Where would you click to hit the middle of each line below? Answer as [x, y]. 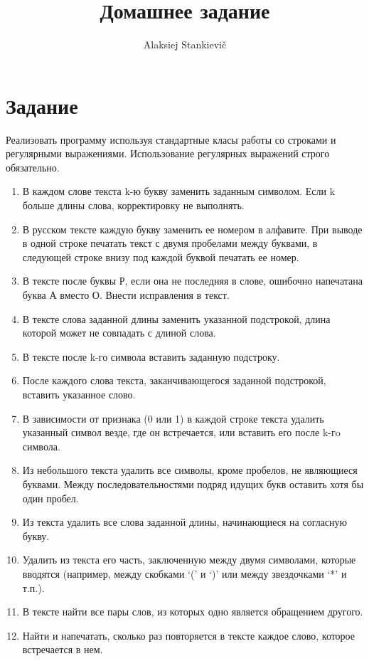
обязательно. [33, 167]
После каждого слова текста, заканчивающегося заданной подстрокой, [174, 380]
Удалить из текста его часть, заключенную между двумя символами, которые [189, 560]
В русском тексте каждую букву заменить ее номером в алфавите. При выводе [192, 229]
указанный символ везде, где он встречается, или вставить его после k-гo [181, 432]
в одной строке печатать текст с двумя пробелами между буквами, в [170, 243]
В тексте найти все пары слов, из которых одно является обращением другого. [193, 612]
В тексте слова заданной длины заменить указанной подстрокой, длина [176, 318]
